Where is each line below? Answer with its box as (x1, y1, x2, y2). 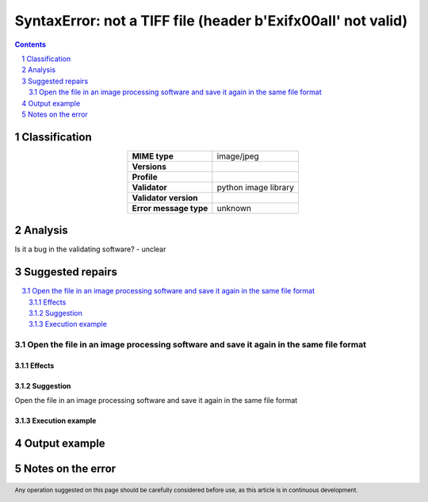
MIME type (132, 151, 174, 162)
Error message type (132, 202, 208, 213)
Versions (132, 161, 166, 172)
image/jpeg (216, 151, 259, 162)
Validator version (132, 192, 198, 203)
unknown (216, 202, 251, 213)
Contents (14, 40, 47, 49)
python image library (216, 182, 295, 193)
